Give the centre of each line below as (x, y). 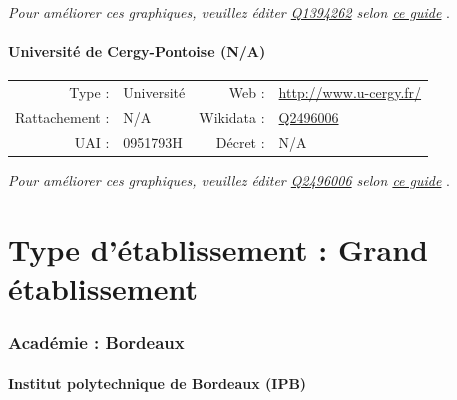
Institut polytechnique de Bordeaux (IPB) (157, 382)
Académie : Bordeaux (96, 342)
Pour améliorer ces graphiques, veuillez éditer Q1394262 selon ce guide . (229, 12)
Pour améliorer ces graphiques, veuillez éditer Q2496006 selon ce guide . (229, 179)
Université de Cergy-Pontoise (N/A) (137, 51)
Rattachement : (62, 116)
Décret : (240, 141)
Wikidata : (232, 116)
